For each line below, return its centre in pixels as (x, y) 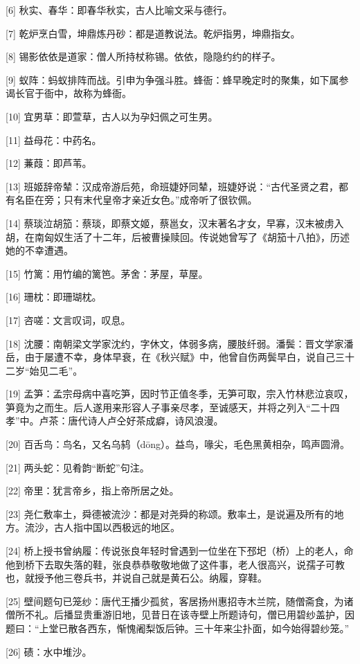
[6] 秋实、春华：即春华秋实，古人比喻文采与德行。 (119, 10)
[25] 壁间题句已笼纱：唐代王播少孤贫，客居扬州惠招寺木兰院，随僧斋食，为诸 (180, 601)
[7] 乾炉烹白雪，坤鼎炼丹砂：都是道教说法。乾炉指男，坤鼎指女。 (153, 33)
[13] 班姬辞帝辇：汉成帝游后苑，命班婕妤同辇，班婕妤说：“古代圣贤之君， (172, 186)
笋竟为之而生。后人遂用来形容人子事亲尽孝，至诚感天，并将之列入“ (158, 407)
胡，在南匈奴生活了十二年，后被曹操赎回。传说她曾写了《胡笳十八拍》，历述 (178, 236)
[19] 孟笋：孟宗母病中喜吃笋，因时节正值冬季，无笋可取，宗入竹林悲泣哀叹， (180, 394)
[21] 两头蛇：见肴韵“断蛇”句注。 (78, 467)
